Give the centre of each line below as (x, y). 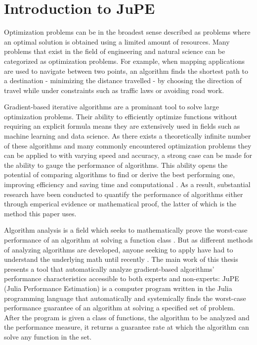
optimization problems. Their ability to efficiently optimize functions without (121, 116)
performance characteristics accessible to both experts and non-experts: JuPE (122, 278)
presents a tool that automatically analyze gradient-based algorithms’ (109, 269)
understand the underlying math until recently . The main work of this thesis (121, 259)
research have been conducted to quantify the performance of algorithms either (124, 194)
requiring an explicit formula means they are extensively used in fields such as (122, 126)
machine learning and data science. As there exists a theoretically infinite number (128, 136)
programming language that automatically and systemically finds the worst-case (125, 298)
